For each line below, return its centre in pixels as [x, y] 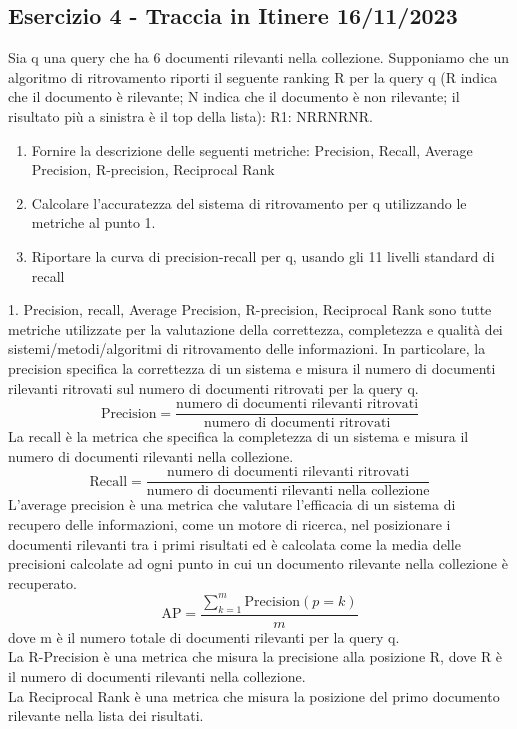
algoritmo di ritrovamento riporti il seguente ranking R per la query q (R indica [253, 76]
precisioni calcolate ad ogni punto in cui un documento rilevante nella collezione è [258, 563]
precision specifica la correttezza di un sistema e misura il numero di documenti [252, 367]
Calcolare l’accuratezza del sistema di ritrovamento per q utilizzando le [249, 202]
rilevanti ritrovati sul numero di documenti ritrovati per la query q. [213, 387]
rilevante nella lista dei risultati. [106, 715]
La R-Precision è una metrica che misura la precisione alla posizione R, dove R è [255, 656]
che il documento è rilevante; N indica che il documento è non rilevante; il [234, 96]
